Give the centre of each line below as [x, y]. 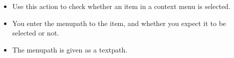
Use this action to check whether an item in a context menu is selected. [121, 6]
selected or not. [36, 33]
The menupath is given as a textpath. [70, 49]
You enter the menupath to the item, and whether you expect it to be [119, 23]
